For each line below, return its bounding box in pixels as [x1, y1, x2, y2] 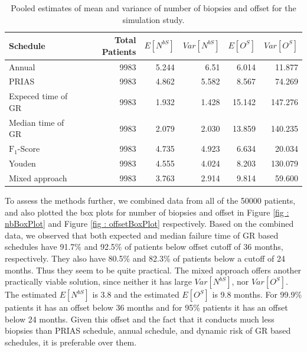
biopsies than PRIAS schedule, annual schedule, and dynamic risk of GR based [5, 324, 291, 337]
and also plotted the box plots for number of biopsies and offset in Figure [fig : [5, 206, 289, 218]
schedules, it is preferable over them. [5, 335, 137, 348]
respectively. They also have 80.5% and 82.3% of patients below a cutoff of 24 [5, 252, 286, 264]
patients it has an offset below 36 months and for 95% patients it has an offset [5, 301, 288, 314]
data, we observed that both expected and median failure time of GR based [5, 229, 279, 241]
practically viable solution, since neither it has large [5, 275, 192, 288]
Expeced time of [9, 90, 68, 102]
